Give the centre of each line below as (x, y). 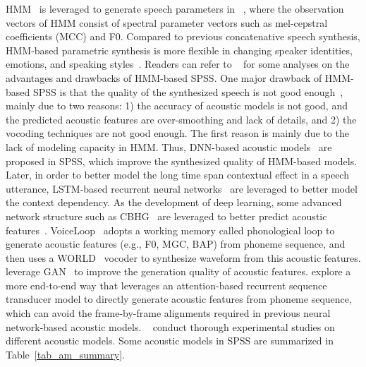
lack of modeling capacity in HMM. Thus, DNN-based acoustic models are (169, 146)
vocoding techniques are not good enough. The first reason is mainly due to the (177, 133)
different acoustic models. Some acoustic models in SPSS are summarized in (170, 341)
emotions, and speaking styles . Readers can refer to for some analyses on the (178, 64)
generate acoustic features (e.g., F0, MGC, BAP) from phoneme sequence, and (176, 244)
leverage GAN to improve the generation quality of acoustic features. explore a (178, 271)
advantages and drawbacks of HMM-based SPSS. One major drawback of (164, 77)
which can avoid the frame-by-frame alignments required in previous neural (168, 313)
